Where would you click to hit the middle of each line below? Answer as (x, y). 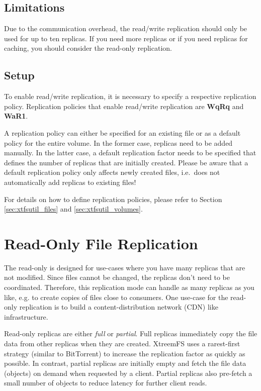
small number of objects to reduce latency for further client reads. (106, 383)
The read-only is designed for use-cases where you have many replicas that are (125, 267)
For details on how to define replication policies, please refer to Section (113, 199)
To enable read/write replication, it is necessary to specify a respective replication (130, 96)
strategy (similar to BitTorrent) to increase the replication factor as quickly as (125, 353)
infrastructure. (26, 316)
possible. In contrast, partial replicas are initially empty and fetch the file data (125, 363)
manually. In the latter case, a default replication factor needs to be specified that (130, 153)
